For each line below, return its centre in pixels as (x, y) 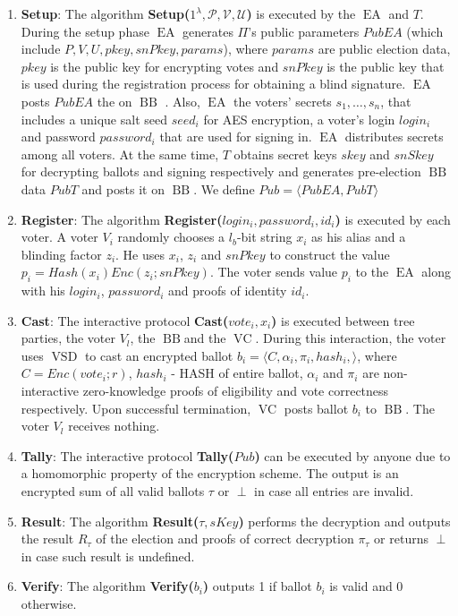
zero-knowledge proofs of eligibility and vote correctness (236, 391)
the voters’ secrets (282, 101)
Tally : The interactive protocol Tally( (127, 455)
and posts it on (123, 188)
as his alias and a (358, 237)
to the (372, 272)
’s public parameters (304, 31)
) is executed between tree (343, 320)
